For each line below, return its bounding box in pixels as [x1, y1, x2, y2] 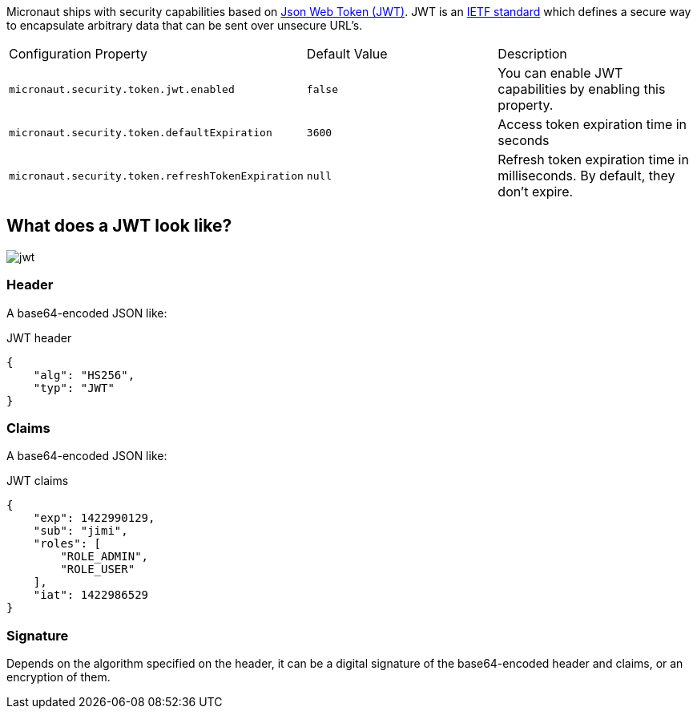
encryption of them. [6, 670, 111, 685]
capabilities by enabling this [498, 81, 666, 97]
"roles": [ [33, 537, 102, 551]
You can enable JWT [498, 65, 623, 81]
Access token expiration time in [498, 116, 687, 132]
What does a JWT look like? [6, 216, 232, 236]
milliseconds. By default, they [498, 168, 675, 184]
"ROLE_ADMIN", [60, 550, 149, 564]
